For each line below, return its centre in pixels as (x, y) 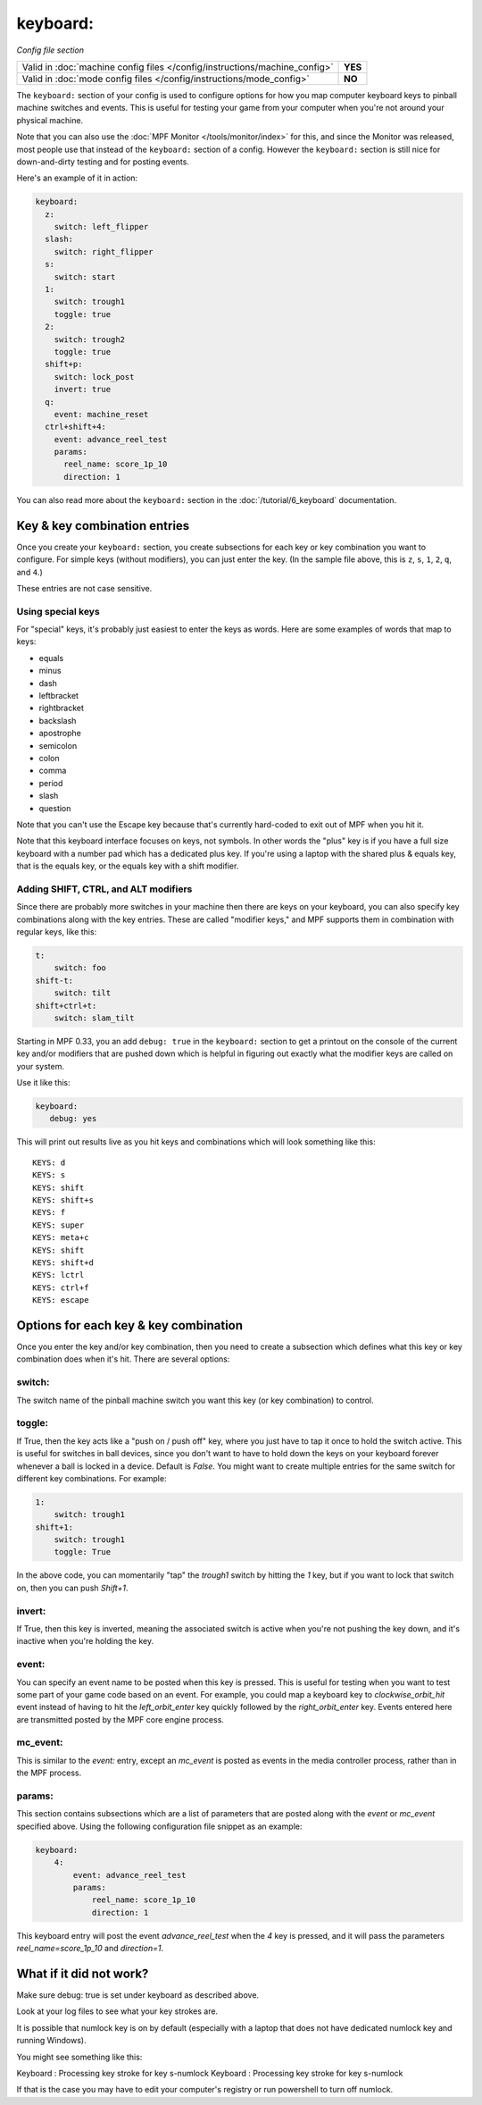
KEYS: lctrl (58, 1275)
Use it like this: (43, 1083)
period (51, 783)
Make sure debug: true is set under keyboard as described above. (137, 1995)
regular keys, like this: (57, 932)
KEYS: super (58, 1225)
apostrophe (60, 734)
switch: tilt (83, 993)
